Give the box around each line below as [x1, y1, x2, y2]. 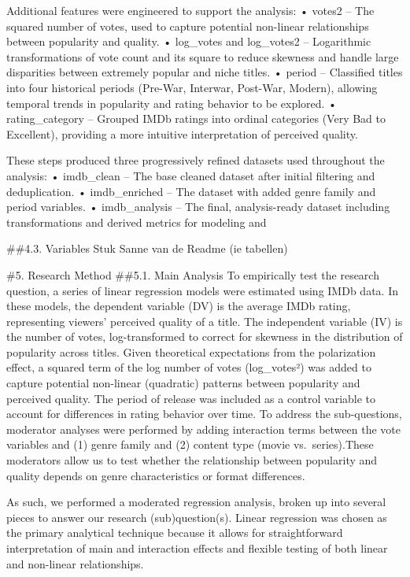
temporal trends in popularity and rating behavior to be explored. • [6, 94, 337, 111]
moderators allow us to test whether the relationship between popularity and [6, 452, 378, 468]
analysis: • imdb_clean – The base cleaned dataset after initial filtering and [6, 167, 375, 183]
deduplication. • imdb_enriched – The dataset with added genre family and [6, 183, 376, 199]
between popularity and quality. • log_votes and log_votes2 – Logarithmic [6, 33, 371, 50]
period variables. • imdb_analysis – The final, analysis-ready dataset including [6, 198, 390, 215]
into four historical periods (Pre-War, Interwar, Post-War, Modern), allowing [6, 79, 378, 95]
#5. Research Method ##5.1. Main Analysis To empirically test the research [6, 266, 379, 283]
